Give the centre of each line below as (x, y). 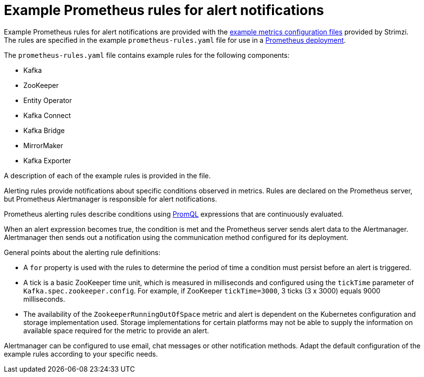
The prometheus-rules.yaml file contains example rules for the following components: (147, 55)
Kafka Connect (47, 115)
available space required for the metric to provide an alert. (116, 330)
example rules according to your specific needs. (81, 354)
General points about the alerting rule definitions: (82, 252)
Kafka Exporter (47, 160)
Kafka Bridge (44, 130)
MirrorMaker (43, 145)
